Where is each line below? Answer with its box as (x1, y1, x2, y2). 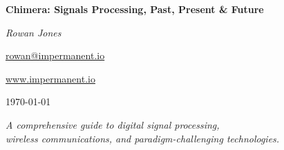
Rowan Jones (6, 25, 61, 39)
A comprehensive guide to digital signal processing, (6, 117, 220, 131)
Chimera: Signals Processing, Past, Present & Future (6, 2, 264, 16)
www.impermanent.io (6, 71, 95, 85)
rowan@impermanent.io (6, 48, 105, 63)
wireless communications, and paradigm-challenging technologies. (6, 131, 280, 145)
